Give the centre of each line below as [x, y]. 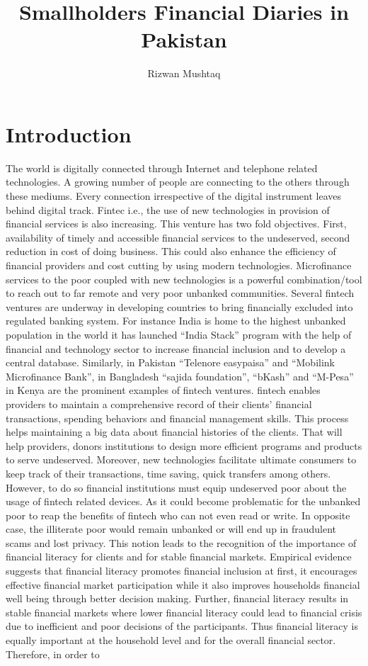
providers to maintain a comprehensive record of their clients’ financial [159, 403]
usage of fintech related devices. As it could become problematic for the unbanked [183, 501]
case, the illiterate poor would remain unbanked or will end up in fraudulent [171, 529]
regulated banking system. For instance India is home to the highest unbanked [176, 321]
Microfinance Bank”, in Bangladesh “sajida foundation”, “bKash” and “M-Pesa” [180, 376]
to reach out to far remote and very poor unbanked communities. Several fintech [180, 293]
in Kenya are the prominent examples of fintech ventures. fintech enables [163, 390]
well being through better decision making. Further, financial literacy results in [177, 598]
